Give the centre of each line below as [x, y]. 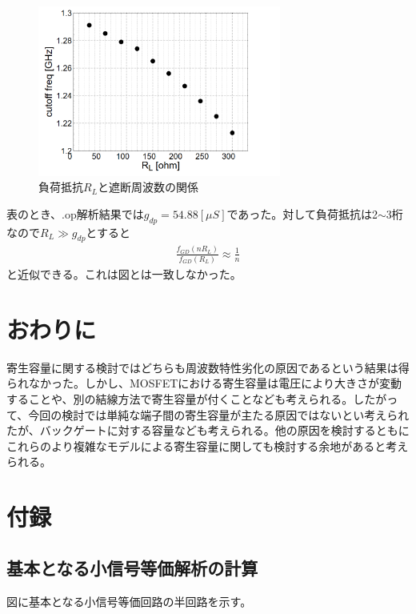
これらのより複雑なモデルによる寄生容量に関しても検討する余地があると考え [208, 445]
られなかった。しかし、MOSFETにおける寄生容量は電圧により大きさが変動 [204, 383]
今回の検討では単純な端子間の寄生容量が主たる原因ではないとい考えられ [219, 414]
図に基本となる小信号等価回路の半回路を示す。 [129, 601]
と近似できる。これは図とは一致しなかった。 [124, 274]
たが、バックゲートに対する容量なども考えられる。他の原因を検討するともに [208, 430]
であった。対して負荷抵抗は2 [302, 213]
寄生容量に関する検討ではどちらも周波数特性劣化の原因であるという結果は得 [208, 367]
